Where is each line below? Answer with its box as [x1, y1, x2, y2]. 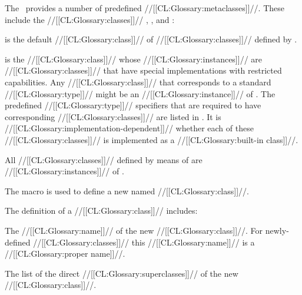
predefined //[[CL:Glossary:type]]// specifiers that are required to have [5, 99, 261, 111]
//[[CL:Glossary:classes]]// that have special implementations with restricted [5, 64, 282, 77]
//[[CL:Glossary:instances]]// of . [5, 165, 124, 177]
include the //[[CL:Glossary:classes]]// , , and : [5, 13, 175, 25]
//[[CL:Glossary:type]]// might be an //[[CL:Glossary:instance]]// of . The [5, 87, 276, 100]
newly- [265, 224, 289, 236]
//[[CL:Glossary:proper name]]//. [5, 247, 125, 260]
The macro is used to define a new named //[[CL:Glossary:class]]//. [5, 184, 249, 197]
